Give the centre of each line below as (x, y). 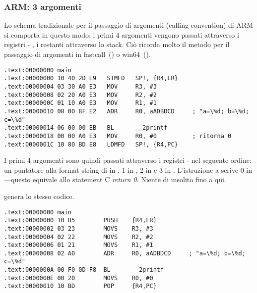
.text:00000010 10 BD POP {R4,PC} (80, 286)
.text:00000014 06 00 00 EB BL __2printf (86, 128)
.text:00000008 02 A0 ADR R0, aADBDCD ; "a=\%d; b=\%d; (125, 253)
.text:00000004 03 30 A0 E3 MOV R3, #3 (80, 86)
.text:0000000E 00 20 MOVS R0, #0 (79, 278)
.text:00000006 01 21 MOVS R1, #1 (79, 245)
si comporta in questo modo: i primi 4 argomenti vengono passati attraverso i (122, 34)
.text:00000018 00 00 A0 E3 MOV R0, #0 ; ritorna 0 (118, 136)
